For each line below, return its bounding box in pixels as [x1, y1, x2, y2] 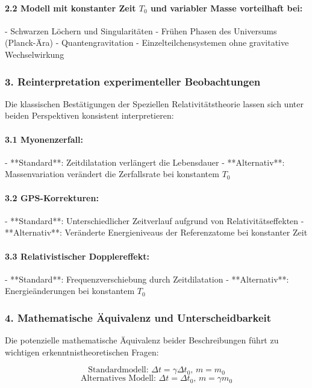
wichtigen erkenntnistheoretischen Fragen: [5, 345, 159, 358]
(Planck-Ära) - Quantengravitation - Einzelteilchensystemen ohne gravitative [5, 36, 289, 49]
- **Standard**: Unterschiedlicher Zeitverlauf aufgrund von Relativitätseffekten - [5, 214, 304, 227]
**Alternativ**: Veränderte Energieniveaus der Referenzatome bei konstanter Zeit [5, 226, 308, 239]
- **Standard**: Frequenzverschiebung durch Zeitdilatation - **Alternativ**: [5, 272, 289, 285]
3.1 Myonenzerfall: [5, 133, 83, 145]
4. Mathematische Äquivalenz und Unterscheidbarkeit [5, 310, 272, 325]
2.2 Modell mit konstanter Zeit [5, 1, 136, 14]
